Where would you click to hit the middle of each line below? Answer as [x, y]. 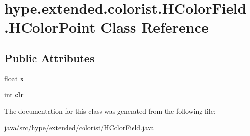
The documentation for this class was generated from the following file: [110, 110]
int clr [14, 94]
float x [14, 78]
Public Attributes [50, 58]
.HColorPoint [50, 27]
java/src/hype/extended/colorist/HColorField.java [79, 127]
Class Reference [155, 27]
